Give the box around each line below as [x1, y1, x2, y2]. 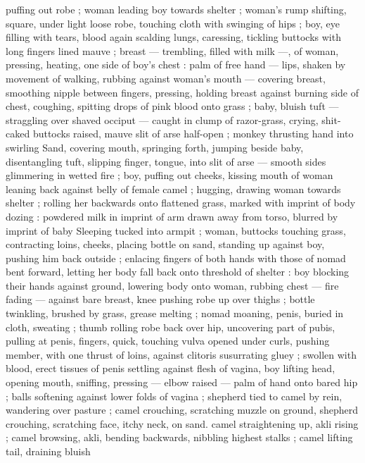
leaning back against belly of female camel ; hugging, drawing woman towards [6, 181, 341, 196]
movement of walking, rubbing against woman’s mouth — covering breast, [6, 70, 326, 85]
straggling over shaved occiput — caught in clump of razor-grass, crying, [6, 112, 319, 127]
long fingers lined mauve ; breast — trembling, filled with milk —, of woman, [6, 43, 339, 58]
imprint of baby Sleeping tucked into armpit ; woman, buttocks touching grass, [6, 223, 346, 237]
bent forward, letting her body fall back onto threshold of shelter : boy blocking [6, 264, 350, 279]
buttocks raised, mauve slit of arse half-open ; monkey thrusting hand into [32, 126, 354, 141]
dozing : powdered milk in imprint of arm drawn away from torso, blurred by [6, 209, 338, 223]
